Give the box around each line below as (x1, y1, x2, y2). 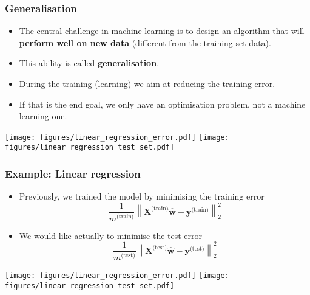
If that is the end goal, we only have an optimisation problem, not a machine (19, 97, 306, 110)
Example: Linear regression (5, 166, 141, 181)
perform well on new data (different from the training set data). (19, 36, 271, 49)
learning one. (19, 109, 67, 122)
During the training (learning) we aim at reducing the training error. (19, 77, 275, 89)
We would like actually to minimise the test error (19, 229, 203, 241)
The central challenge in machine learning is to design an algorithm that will (19, 24, 305, 37)
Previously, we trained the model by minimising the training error (19, 190, 265, 203)
